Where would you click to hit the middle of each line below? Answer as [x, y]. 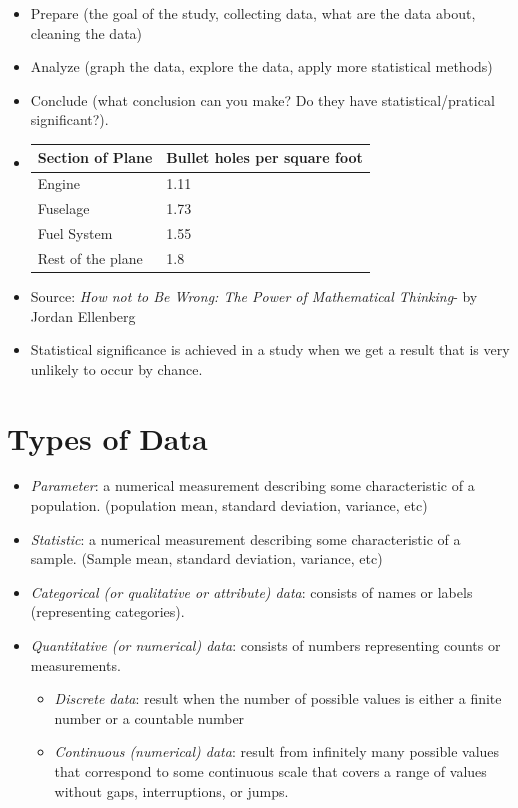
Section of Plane [95, 157]
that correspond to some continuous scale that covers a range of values [270, 770]
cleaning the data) [86, 32]
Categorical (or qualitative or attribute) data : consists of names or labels [251, 591]
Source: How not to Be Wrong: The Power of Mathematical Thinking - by [254, 295]
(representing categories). [107, 611]
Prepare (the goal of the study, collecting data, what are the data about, [253, 13]
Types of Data [107, 437]
